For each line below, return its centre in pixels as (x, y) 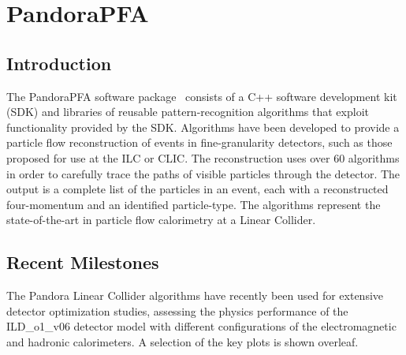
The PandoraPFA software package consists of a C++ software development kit (202, 96)
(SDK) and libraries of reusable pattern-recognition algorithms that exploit (188, 112)
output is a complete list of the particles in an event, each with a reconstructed (197, 189)
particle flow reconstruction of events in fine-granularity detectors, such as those (199, 142)
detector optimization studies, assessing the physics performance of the (177, 310)
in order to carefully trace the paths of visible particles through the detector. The (203, 173)
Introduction (59, 63)
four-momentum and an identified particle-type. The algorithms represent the (194, 204)
